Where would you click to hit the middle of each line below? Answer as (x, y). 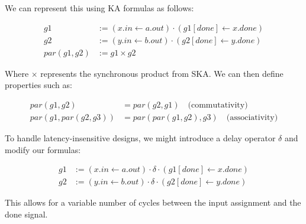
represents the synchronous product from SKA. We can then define (162, 73)
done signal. (26, 214)
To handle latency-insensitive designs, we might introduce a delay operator (140, 137)
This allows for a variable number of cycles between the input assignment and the (153, 202)
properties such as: (38, 85)
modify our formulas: (43, 149)
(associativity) (252, 117)
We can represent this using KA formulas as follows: (99, 8)
